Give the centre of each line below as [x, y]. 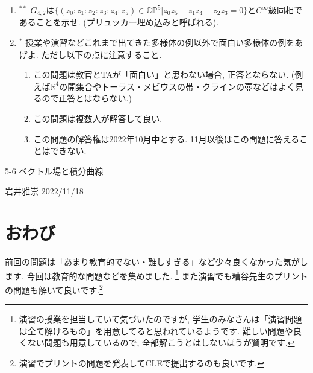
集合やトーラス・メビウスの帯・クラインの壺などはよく [185, 86]
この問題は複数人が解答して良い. [98, 119]
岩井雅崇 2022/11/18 [44, 191]
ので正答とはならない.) [87, 98]
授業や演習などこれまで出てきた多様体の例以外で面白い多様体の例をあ [164, 43]
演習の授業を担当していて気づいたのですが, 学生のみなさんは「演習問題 [160, 319]
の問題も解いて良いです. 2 [54, 289]
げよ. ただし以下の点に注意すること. [90, 54]
